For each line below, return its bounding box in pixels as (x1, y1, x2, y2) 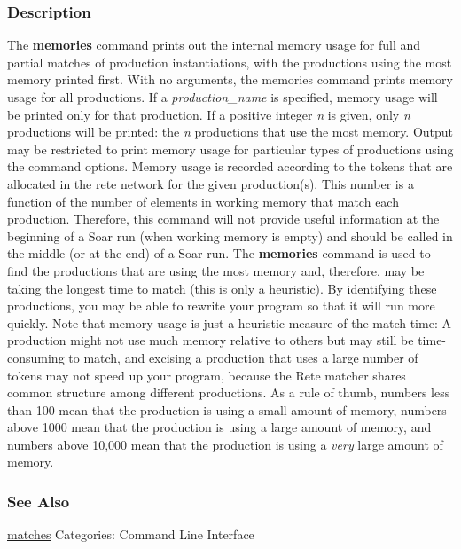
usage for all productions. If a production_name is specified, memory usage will (7, 88, 438, 106)
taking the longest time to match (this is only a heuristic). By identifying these (7, 278, 437, 297)
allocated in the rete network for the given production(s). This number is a (7, 174, 414, 192)
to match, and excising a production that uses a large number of (68, 348, 418, 366)
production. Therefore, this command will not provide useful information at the (7, 209, 440, 228)
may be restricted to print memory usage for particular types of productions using (7, 139, 454, 158)
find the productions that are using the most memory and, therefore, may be (7, 261, 425, 279)
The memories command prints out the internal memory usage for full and (7, 35, 421, 54)
